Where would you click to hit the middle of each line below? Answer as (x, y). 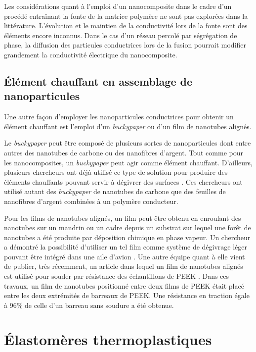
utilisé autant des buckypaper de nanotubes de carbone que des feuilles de (115, 191)
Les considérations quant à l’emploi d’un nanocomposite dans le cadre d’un (118, 6)
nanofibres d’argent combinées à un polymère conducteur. (91, 201)
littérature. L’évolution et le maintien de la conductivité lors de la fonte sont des (126, 25)
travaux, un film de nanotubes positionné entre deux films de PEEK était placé (124, 285)
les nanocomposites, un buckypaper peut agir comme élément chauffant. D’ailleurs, (128, 162)
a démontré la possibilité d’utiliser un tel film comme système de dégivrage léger (126, 247)
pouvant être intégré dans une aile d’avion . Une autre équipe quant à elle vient (125, 256)
